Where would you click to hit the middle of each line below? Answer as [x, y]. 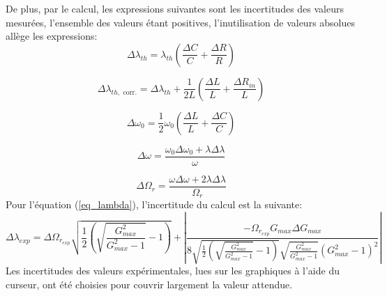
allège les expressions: [52, 36]
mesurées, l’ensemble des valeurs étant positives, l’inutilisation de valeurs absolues [181, 22]
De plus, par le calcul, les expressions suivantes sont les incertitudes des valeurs [175, 8]
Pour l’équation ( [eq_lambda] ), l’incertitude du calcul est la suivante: [154, 204]
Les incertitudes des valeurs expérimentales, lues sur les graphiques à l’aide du [173, 271]
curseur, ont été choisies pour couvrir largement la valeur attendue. [149, 284]
